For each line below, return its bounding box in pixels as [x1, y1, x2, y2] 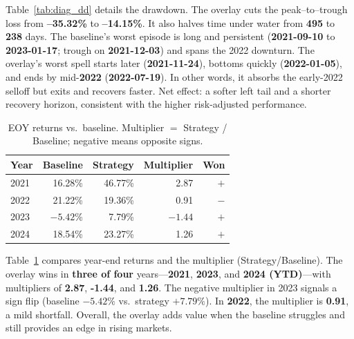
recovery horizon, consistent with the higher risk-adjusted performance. [6, 97, 307, 111]
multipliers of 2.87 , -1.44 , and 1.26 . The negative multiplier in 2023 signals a [6, 280, 337, 294]
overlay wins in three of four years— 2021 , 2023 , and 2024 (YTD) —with [6, 267, 331, 280]
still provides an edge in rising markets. [6, 320, 172, 335]
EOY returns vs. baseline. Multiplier [8, 119, 165, 134]
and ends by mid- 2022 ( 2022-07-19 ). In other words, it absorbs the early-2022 [6, 69, 343, 84]
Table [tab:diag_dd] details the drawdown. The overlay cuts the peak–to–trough [6, 2, 348, 16]
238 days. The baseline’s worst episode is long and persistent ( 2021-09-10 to [6, 29, 335, 43]
